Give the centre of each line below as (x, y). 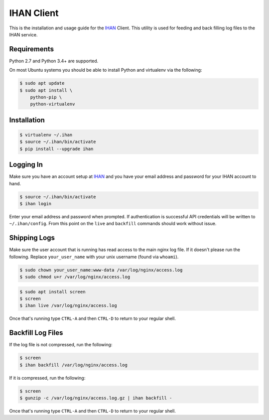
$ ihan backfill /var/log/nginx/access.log (74, 365)
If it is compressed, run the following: (47, 378)
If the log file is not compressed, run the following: (61, 345)
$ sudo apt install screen (53, 292)
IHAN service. (23, 34)
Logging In (26, 165)
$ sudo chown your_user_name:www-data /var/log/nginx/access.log (101, 270)
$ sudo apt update (42, 83)
